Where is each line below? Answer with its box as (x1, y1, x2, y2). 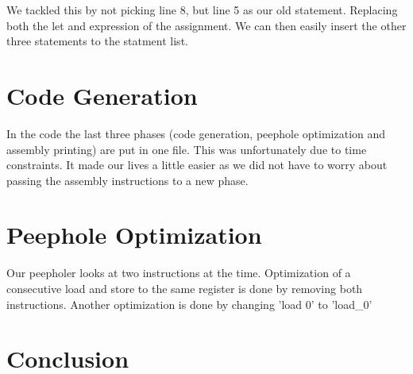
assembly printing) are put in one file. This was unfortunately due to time (6, 141, 367, 157)
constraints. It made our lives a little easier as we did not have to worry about (6, 156, 388, 173)
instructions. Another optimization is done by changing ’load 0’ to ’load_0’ (6, 295, 372, 312)
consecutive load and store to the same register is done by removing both (6, 280, 363, 296)
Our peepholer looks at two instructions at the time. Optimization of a (6, 264, 351, 281)
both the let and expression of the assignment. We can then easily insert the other (6, 17, 407, 33)
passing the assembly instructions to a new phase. (6, 172, 249, 188)
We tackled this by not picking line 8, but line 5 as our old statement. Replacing (6, 2, 398, 17)
